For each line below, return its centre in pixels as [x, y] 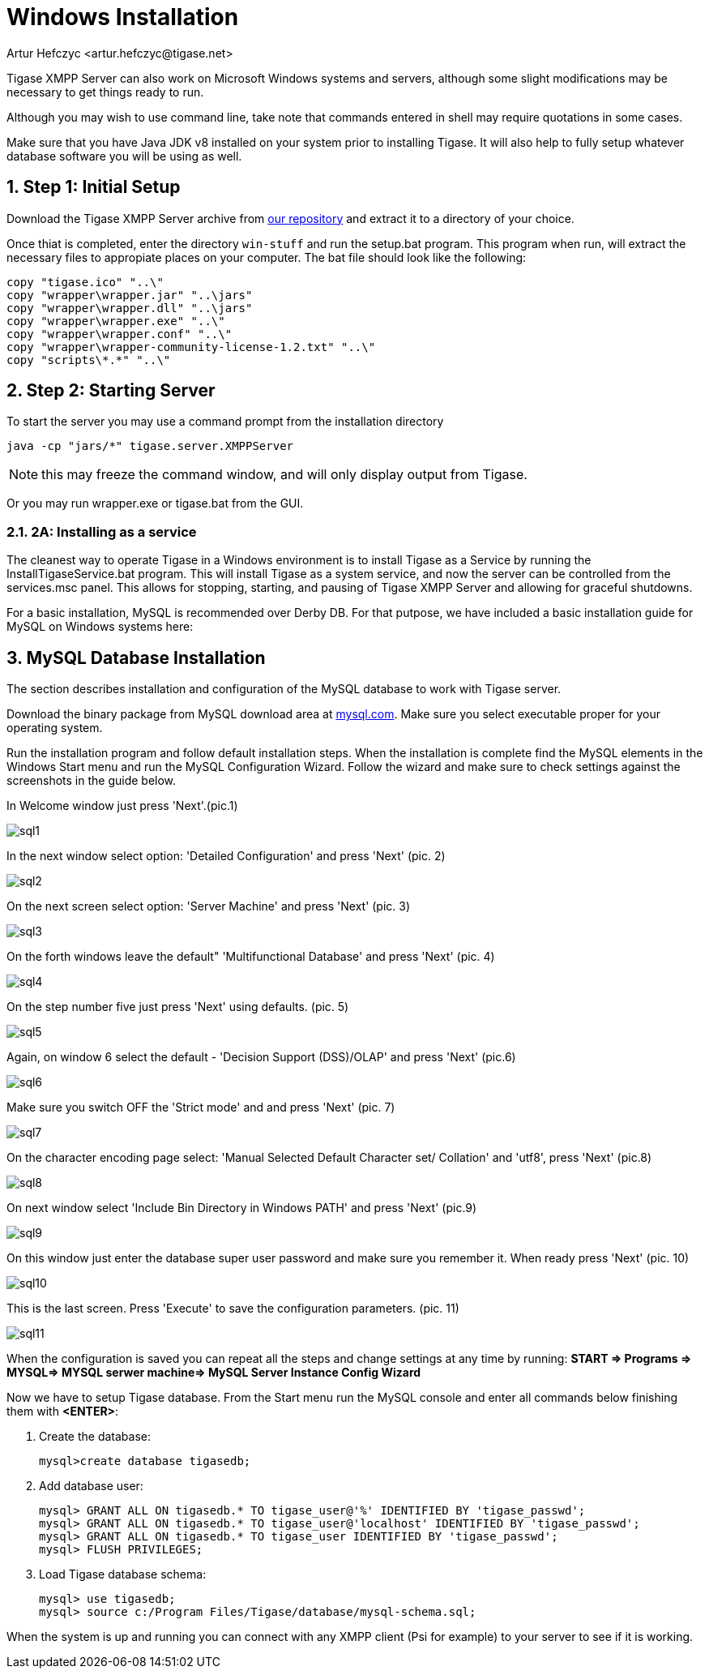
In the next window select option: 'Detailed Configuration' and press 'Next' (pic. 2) [226, 856]
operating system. [55, 728]
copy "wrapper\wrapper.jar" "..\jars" [130, 295]
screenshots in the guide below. [92, 781]
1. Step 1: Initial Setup [94, 187]
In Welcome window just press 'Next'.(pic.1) [122, 806]
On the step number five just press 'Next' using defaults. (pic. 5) [178, 1007]
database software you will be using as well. [124, 156]
